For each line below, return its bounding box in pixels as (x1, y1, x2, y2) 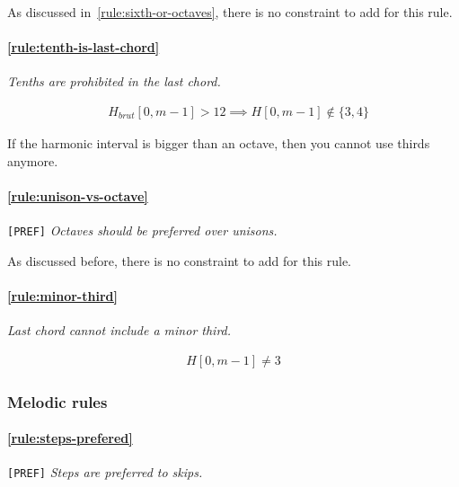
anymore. (7, 151, 58, 170)
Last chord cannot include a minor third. (7, 321, 232, 340)
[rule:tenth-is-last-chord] (7, 38, 160, 57)
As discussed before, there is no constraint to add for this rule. (7, 251, 352, 270)
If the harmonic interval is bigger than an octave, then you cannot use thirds (7, 134, 430, 153)
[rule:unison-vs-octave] (7, 186, 148, 205)
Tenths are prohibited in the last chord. (7, 72, 221, 91)
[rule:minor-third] (7, 286, 118, 305)
